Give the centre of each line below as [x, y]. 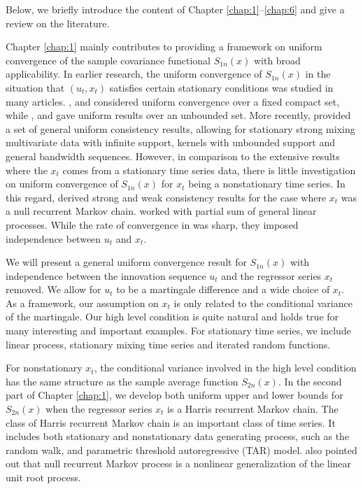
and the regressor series [271, 275]
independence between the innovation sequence [106, 275]
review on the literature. [58, 23]
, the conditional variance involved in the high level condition [225, 368]
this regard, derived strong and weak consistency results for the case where [166, 197]
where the [27, 170]
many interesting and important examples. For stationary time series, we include [178, 331]
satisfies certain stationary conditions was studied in [221, 87]
